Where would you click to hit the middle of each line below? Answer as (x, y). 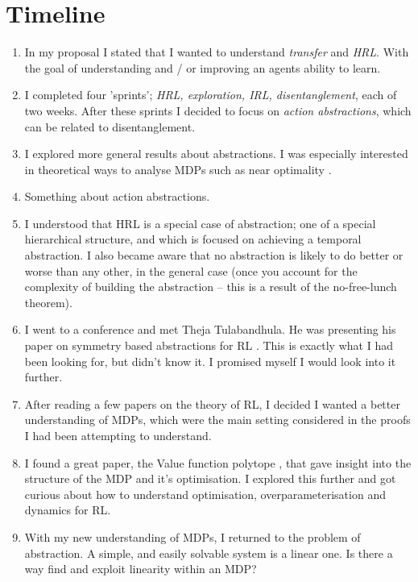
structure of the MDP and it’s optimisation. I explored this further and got (210, 478)
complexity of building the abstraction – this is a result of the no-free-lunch (211, 287)
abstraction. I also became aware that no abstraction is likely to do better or (214, 255)
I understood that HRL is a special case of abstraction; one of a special (200, 223)
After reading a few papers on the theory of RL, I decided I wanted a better (212, 403)
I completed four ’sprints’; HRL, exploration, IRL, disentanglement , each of (211, 95)
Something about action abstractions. (117, 196)
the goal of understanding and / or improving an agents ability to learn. (203, 67)
